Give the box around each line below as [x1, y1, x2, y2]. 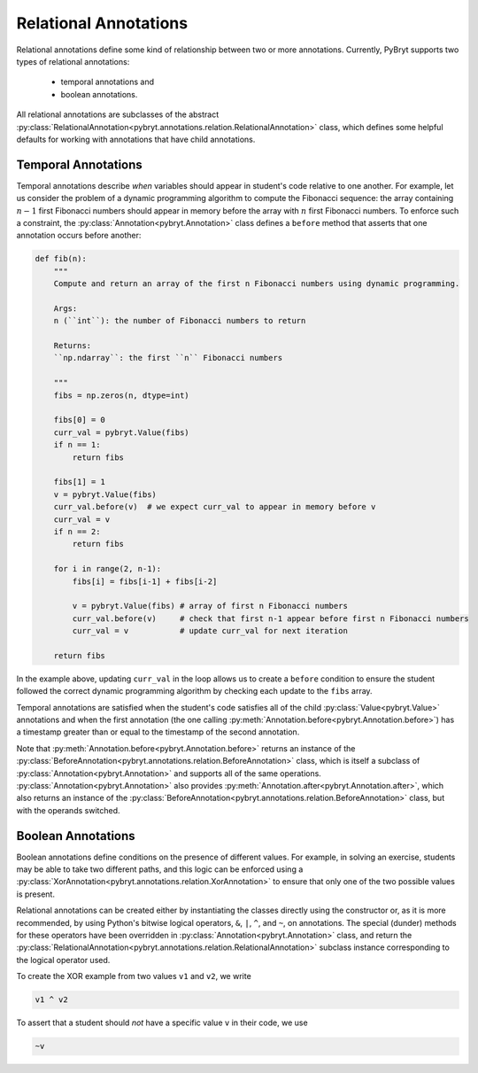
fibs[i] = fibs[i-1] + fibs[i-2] [72, 576, 218, 587]
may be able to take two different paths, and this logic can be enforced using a [16, 864, 304, 875]
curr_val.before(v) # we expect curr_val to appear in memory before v [53, 502, 376, 512]
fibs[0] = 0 [53, 415, 106, 425]
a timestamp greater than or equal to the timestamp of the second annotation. [16, 727, 300, 737]
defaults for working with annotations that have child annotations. [16, 134, 256, 144]
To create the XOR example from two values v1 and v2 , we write [16, 971, 251, 982]
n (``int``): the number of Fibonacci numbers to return [53, 315, 306, 326]
